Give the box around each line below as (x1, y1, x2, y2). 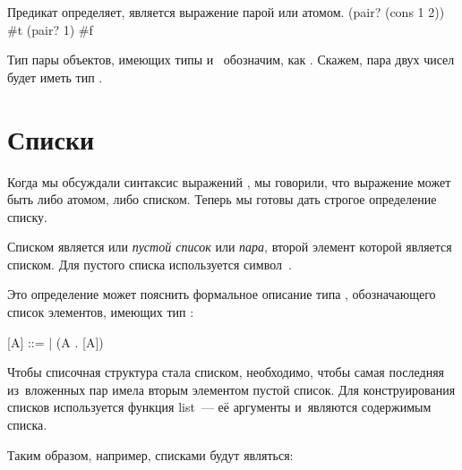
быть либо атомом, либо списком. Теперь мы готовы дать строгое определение (7, 190, 437, 209)
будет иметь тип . (7, 67, 103, 86)
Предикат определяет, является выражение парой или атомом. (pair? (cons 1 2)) (7, 3, 445, 21)
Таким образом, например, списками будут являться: (7, 445, 294, 464)
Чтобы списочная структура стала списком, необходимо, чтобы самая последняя (7, 363, 445, 381)
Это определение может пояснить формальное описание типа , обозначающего (7, 285, 436, 303)
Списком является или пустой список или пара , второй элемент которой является (7, 237, 452, 256)
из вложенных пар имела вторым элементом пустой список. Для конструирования (7, 380, 456, 398)
